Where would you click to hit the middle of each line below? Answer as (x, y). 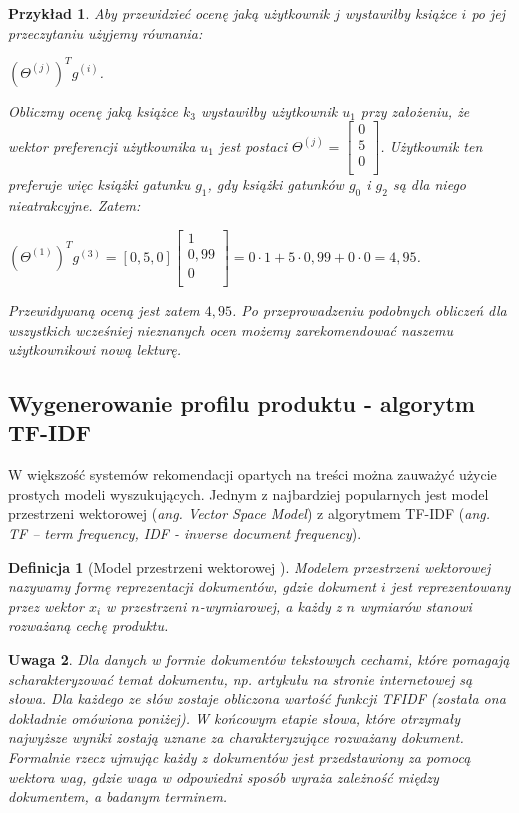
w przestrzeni (146, 605)
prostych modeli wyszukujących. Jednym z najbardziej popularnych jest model (248, 493)
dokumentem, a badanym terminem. (118, 796)
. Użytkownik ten (431, 145)
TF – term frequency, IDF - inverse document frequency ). (185, 533)
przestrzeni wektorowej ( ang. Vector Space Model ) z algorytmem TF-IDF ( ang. (249, 513)
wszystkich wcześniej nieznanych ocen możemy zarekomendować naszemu (230, 329)
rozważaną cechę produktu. (88, 625)
